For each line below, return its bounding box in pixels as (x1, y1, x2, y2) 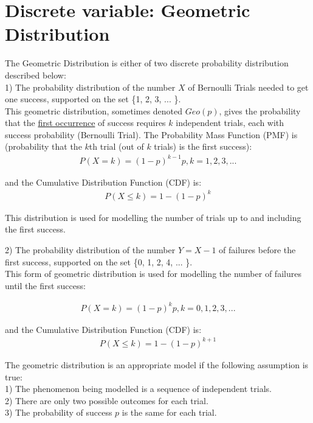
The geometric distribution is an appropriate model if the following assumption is (5, 358, 309, 371)
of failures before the (219, 243, 296, 256)
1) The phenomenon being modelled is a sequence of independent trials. (5, 382, 272, 395)
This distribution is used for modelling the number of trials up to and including (5, 211, 301, 223)
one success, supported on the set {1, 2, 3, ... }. (5, 93, 181, 105)
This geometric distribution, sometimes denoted (5, 104, 183, 117)
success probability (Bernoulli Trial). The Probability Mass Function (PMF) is (5, 128, 298, 141)
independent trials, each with (176, 116, 284, 129)
